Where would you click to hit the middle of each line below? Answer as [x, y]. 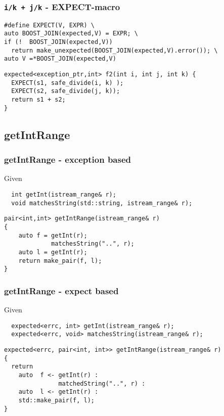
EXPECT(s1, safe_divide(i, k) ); [68, 83]
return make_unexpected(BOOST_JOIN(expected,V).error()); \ [115, 50]
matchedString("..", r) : [102, 383]
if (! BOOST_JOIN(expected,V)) [58, 42]
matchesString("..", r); [93, 244]
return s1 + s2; [38, 100]
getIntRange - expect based [61, 290]
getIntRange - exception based [68, 159]
